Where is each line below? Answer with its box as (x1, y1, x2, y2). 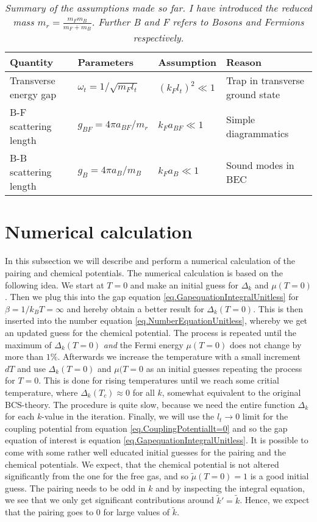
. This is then (253, 302, 304, 315)
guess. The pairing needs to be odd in (5, 481, 146, 494)
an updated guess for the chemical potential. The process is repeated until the (5, 326, 297, 338)
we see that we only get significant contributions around (5, 493, 214, 506)
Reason (226, 55, 262, 70)
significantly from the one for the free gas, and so (5, 470, 188, 482)
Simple (226, 112, 255, 126)
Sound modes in (226, 157, 294, 172)
